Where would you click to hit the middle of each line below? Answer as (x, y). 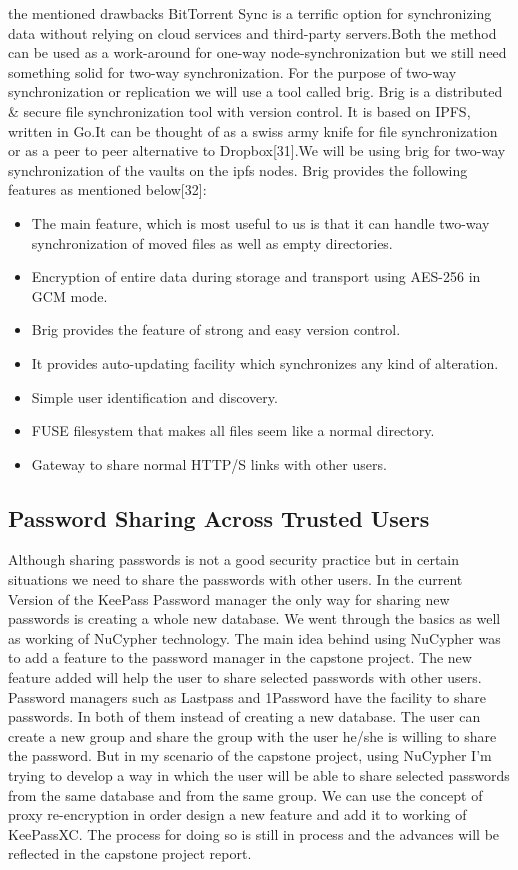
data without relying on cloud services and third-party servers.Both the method (252, 32)
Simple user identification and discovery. (154, 396)
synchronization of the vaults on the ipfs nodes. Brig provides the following (238, 169)
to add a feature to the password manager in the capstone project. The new (240, 657)
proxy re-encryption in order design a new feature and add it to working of (237, 814)
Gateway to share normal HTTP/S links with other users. (209, 463)
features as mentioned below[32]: (107, 189)
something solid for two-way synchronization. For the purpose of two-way (232, 71)
